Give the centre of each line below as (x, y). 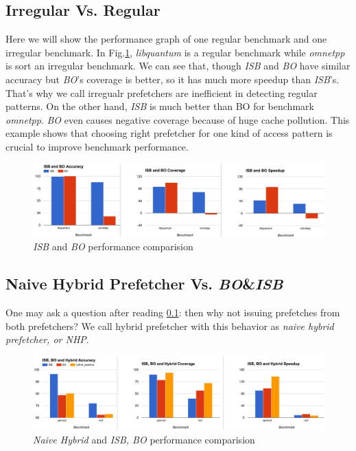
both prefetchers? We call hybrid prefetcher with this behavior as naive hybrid (170, 326)
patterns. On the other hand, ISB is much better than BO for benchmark (160, 106)
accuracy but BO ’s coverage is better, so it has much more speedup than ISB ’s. (173, 79)
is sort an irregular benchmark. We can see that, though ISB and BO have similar (178, 66)
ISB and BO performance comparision (113, 246)
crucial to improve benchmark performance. (97, 146)
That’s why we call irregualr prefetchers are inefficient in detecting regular (162, 92)
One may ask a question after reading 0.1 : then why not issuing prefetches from (173, 312)
